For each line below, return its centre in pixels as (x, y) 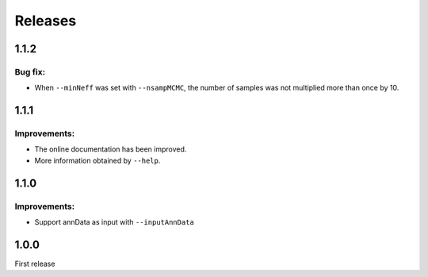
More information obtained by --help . (97, 160)
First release (35, 264)
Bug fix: (30, 71)
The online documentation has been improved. (111, 149)
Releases (46, 21)
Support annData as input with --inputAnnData (114, 222)
